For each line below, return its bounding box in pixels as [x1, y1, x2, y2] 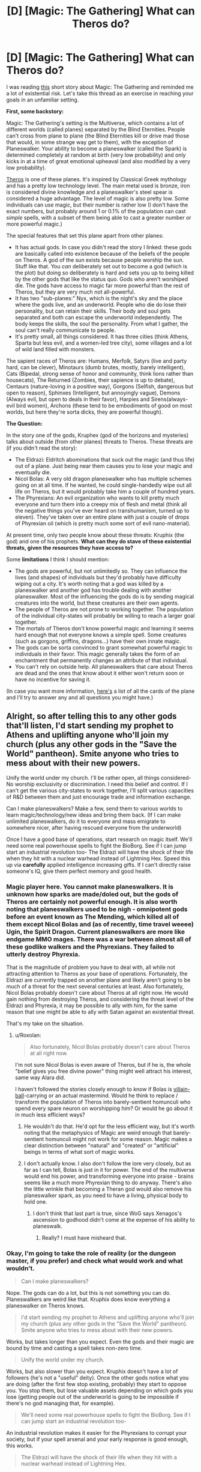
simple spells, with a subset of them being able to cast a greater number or [6, 214, 192, 221]
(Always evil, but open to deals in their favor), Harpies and [6, 395, 150, 403]
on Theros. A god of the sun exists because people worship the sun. [14, 256, 184, 264]
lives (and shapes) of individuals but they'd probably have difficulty [14, 573, 182, 581]
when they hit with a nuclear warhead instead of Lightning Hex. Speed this [6, 854, 191, 862]
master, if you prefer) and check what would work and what [6, 1256, 183, 1265]
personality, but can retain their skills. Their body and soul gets [14, 307, 171, 315]
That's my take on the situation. [6, 1020, 84, 1027]
